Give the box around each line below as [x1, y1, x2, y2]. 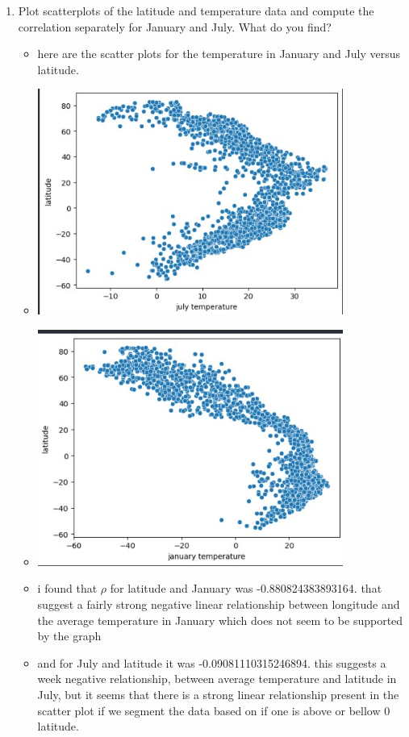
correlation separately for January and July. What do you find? [18, 18, 332, 35]
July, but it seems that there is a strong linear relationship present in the [37, 686, 399, 703]
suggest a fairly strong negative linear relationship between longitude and [37, 596, 400, 613]
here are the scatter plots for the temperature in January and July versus [37, 45, 400, 62]
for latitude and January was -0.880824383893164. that [110, 580, 382, 597]
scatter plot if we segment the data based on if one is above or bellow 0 [37, 702, 390, 718]
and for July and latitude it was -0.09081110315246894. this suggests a [37, 654, 386, 671]
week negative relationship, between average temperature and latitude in [37, 670, 397, 687]
